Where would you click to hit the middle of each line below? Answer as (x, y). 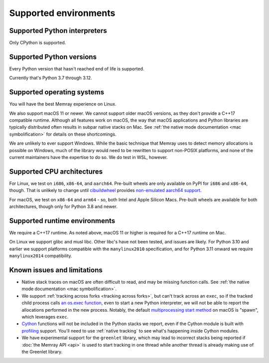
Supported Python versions (53, 57)
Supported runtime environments (62, 221)
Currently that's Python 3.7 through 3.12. (51, 78)
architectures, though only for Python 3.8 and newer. (63, 206)
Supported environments (62, 13)
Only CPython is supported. (38, 43)
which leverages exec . (45, 317)
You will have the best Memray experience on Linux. (63, 104)
